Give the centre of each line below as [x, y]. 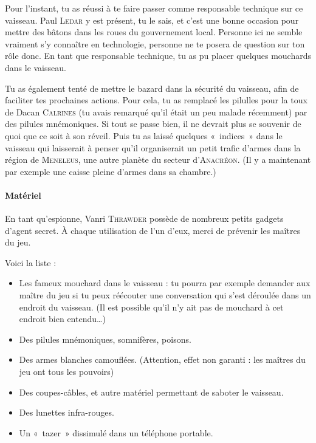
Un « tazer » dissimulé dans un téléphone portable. [116, 432]
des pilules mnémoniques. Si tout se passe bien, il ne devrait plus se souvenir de [153, 124]
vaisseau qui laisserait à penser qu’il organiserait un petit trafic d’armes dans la [153, 147]
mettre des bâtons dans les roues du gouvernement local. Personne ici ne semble [154, 32]
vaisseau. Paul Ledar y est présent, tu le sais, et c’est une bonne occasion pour [152, 20]
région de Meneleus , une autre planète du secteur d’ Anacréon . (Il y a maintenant [158, 160]
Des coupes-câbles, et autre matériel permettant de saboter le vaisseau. [151, 392]
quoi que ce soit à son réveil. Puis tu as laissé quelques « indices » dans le [144, 135]
